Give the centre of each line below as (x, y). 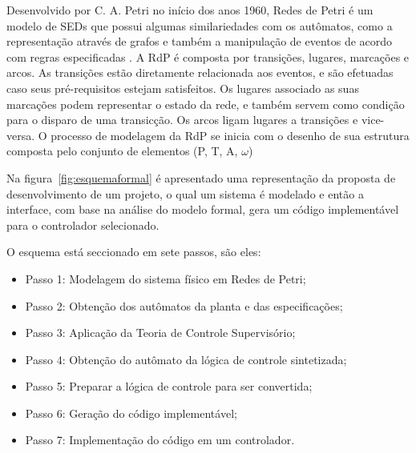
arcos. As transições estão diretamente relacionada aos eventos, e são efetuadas (200, 72)
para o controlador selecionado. (83, 224)
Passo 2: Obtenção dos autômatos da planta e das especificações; (184, 305)
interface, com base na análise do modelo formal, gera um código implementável (203, 209)
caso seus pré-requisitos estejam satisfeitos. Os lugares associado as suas (183, 88)
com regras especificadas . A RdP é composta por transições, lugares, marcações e (208, 56)
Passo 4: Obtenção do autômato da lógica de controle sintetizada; (186, 359)
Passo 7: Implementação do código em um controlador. (160, 440)
